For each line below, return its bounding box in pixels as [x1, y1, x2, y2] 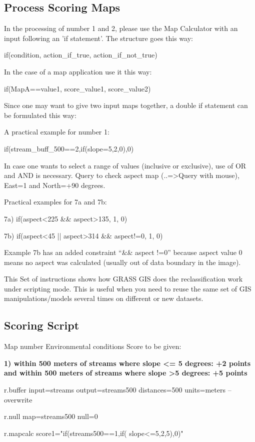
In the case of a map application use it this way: [4, 66, 152, 76]
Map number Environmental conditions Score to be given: [4, 341, 181, 351]
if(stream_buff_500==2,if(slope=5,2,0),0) [4, 143, 134, 153]
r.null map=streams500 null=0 [4, 411, 98, 421]
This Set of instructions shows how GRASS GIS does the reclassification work [4, 273, 243, 284]
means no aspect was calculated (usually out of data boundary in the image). [4, 256, 241, 267]
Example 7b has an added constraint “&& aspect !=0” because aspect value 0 [4, 247, 242, 257]
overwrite [4, 394, 32, 404]
